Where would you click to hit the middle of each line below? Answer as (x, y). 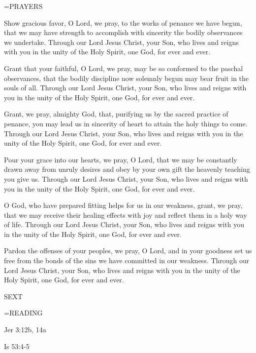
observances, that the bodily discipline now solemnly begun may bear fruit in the (127, 78)
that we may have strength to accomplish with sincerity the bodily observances (123, 32)
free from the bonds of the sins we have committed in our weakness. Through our (127, 260)
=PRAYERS (23, 6)
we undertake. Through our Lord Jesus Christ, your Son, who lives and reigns (121, 42)
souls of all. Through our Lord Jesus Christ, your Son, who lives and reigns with (125, 88)
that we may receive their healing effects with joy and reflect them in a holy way (126, 215)
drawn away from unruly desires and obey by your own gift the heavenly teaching (127, 169)
